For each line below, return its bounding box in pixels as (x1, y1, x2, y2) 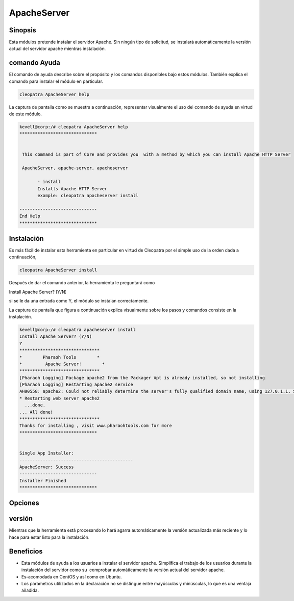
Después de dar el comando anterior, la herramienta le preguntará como (9, 280, 155, 286)
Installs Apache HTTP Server (37, 186, 108, 191)
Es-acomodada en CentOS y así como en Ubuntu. (21, 574, 122, 579)
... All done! (19, 409, 53, 415)
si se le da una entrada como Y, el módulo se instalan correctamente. (9, 298, 149, 304)
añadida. (21, 587, 39, 593)
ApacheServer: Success (19, 464, 74, 470)
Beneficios (9, 547, 43, 555)
